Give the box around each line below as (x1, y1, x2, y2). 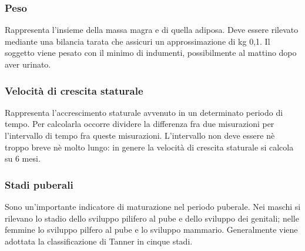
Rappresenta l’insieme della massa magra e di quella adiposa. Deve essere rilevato (5, 24, 299, 36)
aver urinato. (5, 58, 51, 70)
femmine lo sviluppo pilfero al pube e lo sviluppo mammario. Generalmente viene (5, 223, 298, 236)
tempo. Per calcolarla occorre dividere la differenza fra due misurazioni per (5, 118, 274, 130)
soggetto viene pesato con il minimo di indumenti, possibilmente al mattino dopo (5, 46, 297, 59)
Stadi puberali (5, 177, 73, 192)
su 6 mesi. (5, 152, 41, 165)
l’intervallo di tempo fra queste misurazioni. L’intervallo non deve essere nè (5, 129, 275, 141)
